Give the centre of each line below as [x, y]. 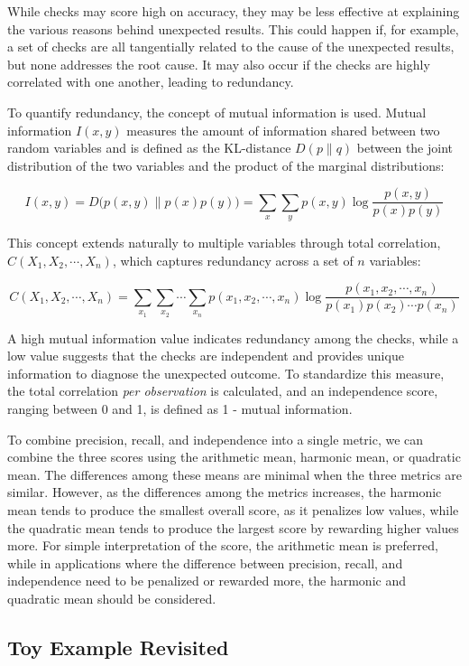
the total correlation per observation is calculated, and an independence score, [223, 391]
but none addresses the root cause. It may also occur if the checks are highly [219, 64]
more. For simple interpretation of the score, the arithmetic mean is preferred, [223, 545]
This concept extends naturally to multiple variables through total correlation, [224, 243]
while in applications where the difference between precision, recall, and [205, 563]
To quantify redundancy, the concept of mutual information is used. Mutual [217, 112]
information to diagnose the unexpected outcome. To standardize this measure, [226, 373]
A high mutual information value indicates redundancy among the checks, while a [233, 338]
